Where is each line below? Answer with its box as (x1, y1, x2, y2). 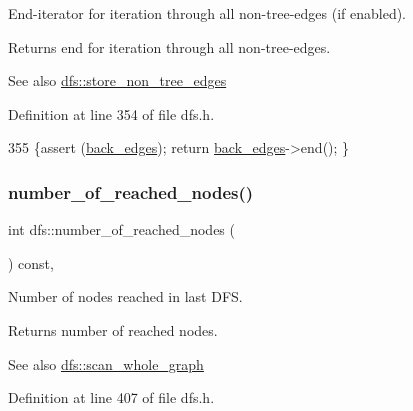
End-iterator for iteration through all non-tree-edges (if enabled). (8, 3, 407, 23)
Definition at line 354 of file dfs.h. (8, 103, 215, 124)
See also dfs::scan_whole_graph (8, 353, 204, 374)
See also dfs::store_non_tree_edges (8, 70, 227, 91)
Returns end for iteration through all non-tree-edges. (8, 36, 331, 57)
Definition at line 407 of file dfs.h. (8, 387, 215, 408)
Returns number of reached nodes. (8, 319, 218, 340)
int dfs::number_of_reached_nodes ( (8, 219, 235, 240)
